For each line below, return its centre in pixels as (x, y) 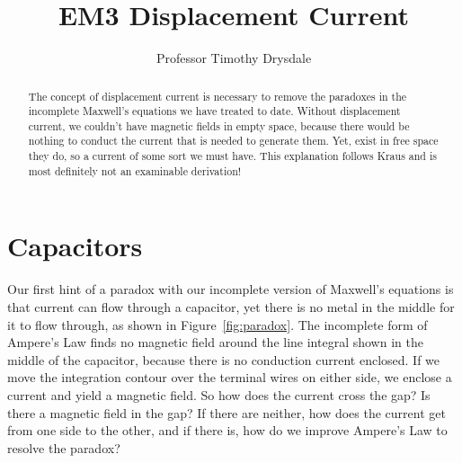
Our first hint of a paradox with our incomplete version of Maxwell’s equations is (231, 289)
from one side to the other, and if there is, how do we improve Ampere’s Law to (227, 430)
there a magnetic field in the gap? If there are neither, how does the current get (227, 412)
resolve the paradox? (64, 447)
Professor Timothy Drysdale (234, 58)
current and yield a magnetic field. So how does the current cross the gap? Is (219, 394)
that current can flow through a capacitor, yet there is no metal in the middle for (231, 306)
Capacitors (75, 246)
